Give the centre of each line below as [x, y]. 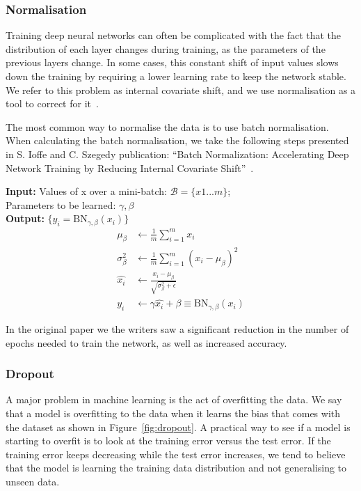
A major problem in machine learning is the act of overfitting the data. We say [174, 399]
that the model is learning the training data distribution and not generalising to [176, 468]
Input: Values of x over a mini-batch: [86, 191]
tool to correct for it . [52, 103]
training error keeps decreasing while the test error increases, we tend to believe [176, 454]
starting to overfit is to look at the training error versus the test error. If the [168, 441]
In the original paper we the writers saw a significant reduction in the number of [177, 329]
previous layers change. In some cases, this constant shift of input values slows [172, 62]
